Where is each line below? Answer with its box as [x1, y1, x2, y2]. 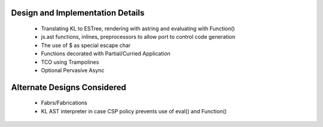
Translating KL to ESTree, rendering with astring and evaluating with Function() [41, 25, 236, 32]
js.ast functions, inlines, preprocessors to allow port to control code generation [41, 33, 236, 41]
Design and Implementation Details [11, 8, 145, 18]
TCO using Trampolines [41, 58, 99, 66]
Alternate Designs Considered [11, 82, 127, 92]
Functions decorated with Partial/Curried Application [41, 50, 170, 57]
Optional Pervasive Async [41, 66, 105, 74]
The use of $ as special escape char [41, 42, 131, 49]
